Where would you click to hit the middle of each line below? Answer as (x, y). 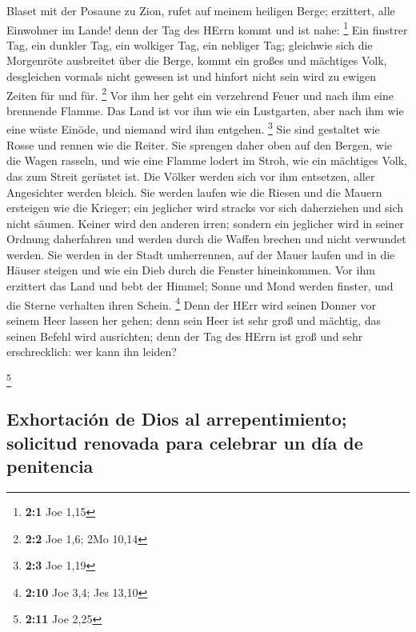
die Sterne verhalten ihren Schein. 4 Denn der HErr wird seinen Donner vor (191, 303)
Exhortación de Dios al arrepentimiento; (177, 419)
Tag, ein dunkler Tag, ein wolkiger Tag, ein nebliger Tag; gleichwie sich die (190, 44)
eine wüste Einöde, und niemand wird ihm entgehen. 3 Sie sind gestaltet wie (193, 128)
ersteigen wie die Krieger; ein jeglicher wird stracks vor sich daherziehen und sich (205, 208)
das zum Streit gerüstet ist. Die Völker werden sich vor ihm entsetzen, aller (191, 176)
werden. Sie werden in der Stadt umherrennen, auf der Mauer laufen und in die (201, 254)
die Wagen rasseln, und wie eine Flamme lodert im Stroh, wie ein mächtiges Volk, (207, 160)
